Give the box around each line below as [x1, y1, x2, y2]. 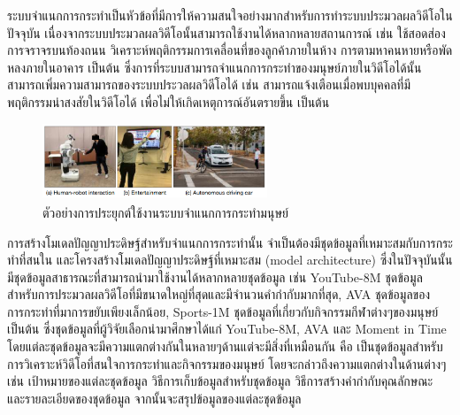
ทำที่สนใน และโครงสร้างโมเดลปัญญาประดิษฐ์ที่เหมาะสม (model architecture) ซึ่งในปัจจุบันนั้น [7, 250, 453, 269]
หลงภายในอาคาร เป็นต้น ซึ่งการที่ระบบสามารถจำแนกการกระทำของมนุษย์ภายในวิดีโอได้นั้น [7, 58, 422, 76]
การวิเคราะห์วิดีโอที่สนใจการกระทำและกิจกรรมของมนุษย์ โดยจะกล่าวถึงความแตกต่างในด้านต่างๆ [7, 354, 447, 373]
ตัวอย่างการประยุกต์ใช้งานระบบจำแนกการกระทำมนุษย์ [42, 203, 288, 221]
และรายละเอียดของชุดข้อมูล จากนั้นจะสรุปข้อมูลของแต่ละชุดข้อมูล [7, 388, 302, 407]
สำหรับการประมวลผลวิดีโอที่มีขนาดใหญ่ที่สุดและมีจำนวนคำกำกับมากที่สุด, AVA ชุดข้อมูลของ [7, 285, 431, 304]
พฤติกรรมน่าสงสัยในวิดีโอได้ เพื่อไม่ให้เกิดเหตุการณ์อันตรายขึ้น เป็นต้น [7, 92, 330, 111]
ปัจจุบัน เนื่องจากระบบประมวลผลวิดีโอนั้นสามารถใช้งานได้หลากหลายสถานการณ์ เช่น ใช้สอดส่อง [7, 23, 446, 42]
